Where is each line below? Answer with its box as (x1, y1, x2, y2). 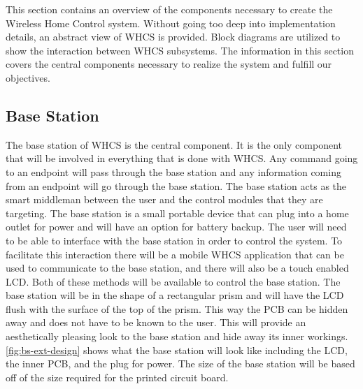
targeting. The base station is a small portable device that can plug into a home (6, 205, 349, 220)
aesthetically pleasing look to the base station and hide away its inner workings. (6, 329, 348, 344)
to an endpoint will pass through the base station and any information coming (6, 164, 341, 179)
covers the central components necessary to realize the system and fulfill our (6, 57, 332, 71)
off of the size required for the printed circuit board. (6, 369, 229, 384)
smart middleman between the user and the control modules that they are (6, 192, 323, 207)
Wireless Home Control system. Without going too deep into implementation (6, 15, 336, 30)
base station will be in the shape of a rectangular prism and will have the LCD (6, 288, 344, 302)
